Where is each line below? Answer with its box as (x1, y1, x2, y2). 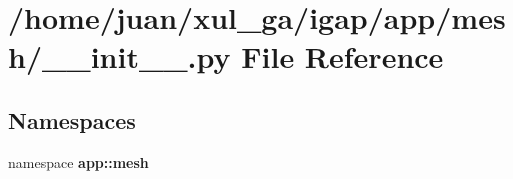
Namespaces (8, 104, 136, 135)
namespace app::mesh (8, 151, 149, 172)
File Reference (241, 36, 444, 77)
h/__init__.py (8, 36, 231, 77)
